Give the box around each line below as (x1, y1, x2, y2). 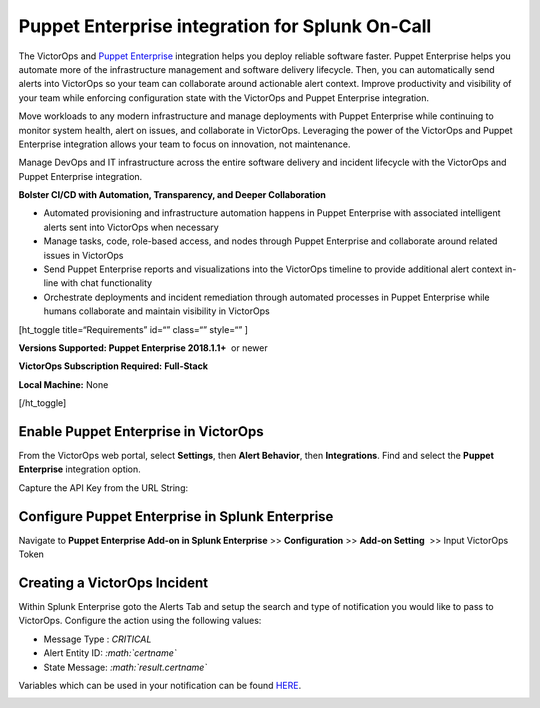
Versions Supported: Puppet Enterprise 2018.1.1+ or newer (18, 341, 269, 354)
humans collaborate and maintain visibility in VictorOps (43, 305, 270, 317)
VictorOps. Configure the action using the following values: (18, 615, 262, 627)
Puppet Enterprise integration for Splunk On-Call (18, 15, 432, 37)
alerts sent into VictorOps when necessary (43, 221, 219, 233)
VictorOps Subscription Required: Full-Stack (18, 360, 209, 372)
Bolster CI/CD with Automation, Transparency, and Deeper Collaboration (18, 189, 327, 201)
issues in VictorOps (43, 249, 124, 261)
